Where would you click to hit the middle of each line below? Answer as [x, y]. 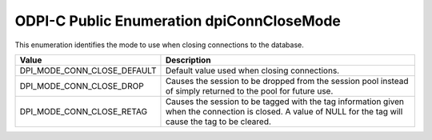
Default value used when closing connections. [252, 70]
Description [188, 60]
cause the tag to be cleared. [218, 122]
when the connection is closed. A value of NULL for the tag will [284, 111]
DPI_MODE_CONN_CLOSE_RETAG [84, 111]
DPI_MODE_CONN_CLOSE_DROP [82, 86]
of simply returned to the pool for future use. [249, 90]
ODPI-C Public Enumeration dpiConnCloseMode [178, 21]
